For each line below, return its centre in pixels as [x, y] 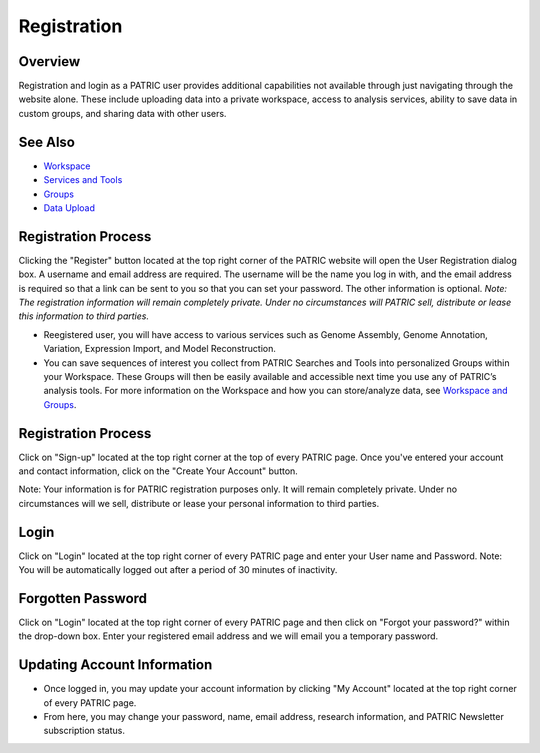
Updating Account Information [115, 665]
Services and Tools [83, 180]
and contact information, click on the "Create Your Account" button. [158, 471]
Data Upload [69, 207]
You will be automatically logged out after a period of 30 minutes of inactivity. [178, 570]
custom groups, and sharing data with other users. [122, 113]
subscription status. [84, 731]
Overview [49, 61]
